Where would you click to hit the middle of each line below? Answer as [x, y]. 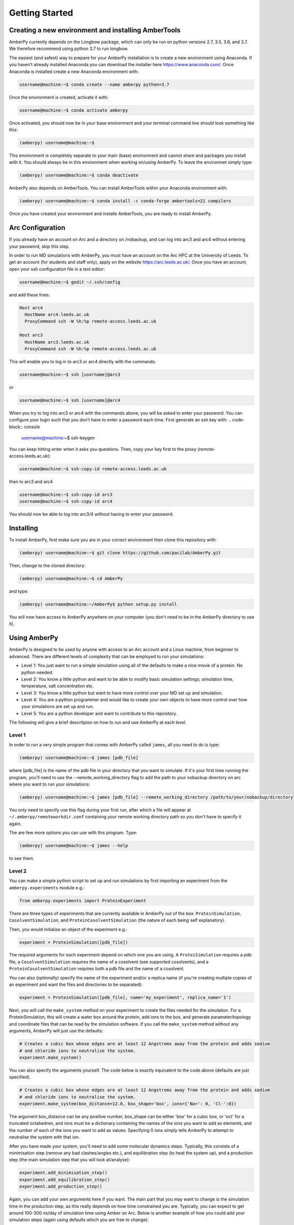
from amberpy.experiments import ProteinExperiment [83, 901]
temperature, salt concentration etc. [58, 686]
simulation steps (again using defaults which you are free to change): [79, 1220]
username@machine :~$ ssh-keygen [58, 438]
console [32, 427]
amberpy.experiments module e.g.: [47, 887]
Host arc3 [31, 335]
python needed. [37, 672]
